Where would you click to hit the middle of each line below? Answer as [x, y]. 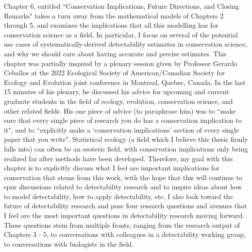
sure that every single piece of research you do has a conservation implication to [123, 120]
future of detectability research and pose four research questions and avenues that [126, 206]
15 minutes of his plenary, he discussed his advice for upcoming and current [117, 92]
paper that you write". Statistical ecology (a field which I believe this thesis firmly [126, 139]
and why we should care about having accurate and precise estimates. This [115, 53]
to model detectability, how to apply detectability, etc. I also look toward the [118, 196]
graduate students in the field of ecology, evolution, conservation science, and [118, 101]
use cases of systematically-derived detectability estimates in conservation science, [126, 44]
